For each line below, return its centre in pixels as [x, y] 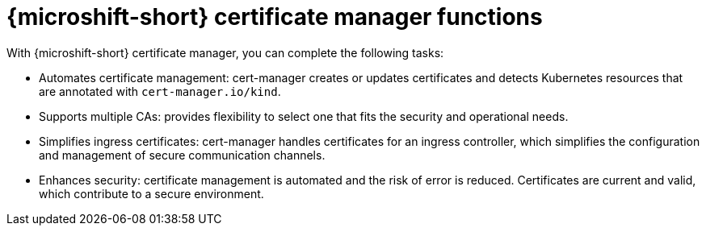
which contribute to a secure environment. [151, 193]
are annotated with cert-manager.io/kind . [160, 91]
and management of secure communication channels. [182, 155]
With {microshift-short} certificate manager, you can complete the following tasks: [225, 52]
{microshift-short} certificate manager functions [275, 17]
